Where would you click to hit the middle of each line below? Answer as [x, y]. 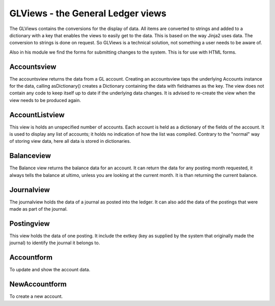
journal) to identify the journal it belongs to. [55, 243]
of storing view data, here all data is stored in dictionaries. [70, 141]
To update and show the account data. [50, 270]
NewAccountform [38, 284]
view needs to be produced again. [45, 100]
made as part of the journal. [39, 209]
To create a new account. [36, 296]
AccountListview [37, 115]
